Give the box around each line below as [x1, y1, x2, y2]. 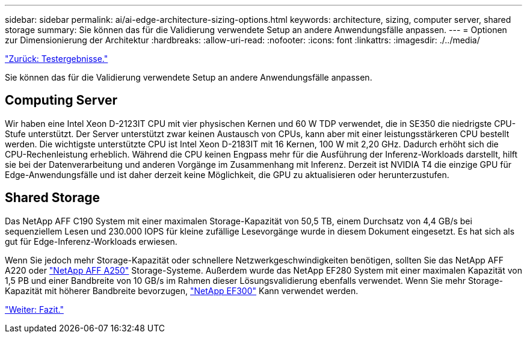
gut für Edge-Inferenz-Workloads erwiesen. [5, 236, 177, 247]
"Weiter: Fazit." [5, 304, 64, 315]
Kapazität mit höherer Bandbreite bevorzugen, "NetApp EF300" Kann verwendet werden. [5, 285, 359, 296]
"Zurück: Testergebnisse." [5, 54, 108, 64]
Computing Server [5, 93, 118, 108]
